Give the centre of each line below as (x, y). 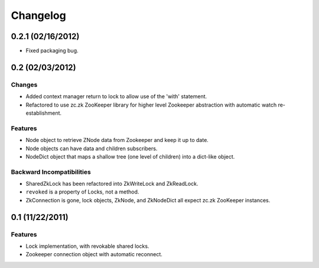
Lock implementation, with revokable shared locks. (87, 246)
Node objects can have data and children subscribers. (92, 148)
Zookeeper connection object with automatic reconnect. (94, 254)
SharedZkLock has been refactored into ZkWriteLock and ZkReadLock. (112, 184)
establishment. (44, 113)
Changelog (38, 15)
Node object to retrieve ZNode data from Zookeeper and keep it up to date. (117, 140)
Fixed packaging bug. (52, 51)
